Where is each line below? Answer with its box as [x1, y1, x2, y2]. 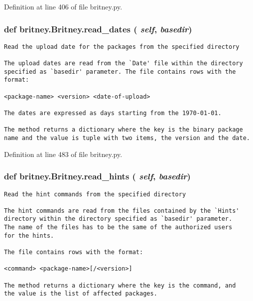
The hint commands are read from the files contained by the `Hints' [4, 207, 240, 214]
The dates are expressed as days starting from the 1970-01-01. [4, 110, 222, 117]
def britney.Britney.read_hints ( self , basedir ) [4, 170, 191, 182]
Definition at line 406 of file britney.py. [4, 1, 123, 11]
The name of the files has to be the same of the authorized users [4, 224, 233, 231]
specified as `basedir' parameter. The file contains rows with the [4, 68, 236, 75]
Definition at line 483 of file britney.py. [4, 149, 123, 159]
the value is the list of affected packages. [4, 290, 157, 298]
